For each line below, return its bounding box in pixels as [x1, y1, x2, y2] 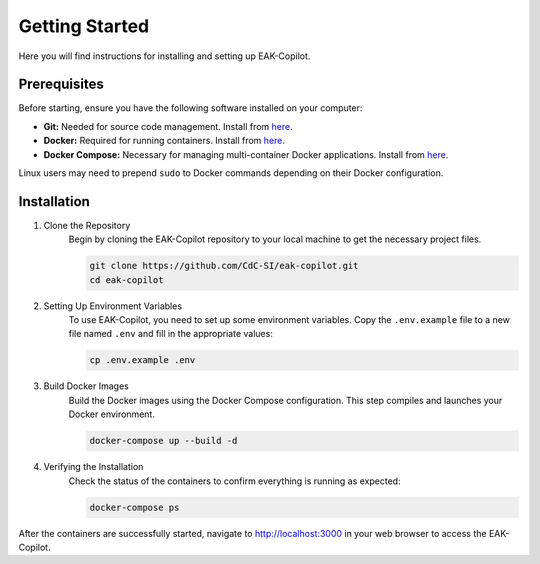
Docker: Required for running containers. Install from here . [43, 135, 285, 147]
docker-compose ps [89, 501, 180, 513]
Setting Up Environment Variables [43, 300, 183, 312]
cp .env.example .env [89, 355, 196, 366]
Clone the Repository [43, 219, 131, 231]
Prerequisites [18, 76, 104, 93]
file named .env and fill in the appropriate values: [68, 328, 274, 340]
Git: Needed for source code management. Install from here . [43, 120, 294, 132]
